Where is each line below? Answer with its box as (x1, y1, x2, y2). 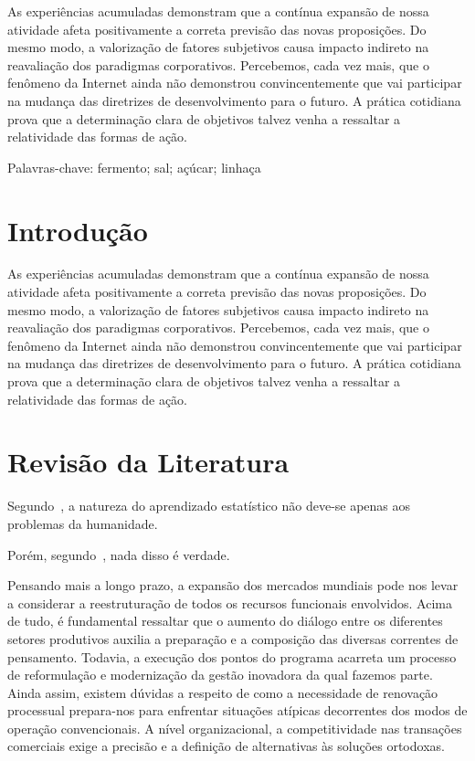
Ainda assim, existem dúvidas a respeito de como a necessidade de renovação (7, 682, 438, 702)
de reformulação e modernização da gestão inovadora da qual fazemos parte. (7, 665, 433, 684)
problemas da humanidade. (7, 513, 158, 533)
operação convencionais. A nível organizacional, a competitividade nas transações (7, 718, 462, 737)
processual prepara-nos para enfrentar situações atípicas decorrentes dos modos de (7, 701, 468, 720)
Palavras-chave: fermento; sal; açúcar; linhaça (7, 157, 261, 176)
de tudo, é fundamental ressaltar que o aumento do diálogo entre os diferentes (7, 611, 443, 630)
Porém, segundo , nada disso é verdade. (7, 544, 230, 564)
